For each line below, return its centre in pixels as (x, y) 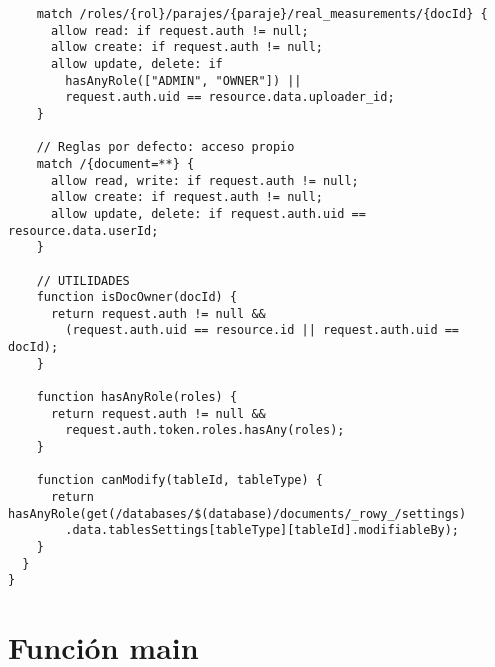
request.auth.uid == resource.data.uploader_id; (230, 97)
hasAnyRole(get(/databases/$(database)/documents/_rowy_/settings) (237, 513)
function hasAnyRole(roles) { (137, 397)
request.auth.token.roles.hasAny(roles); (205, 430)
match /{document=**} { (115, 163)
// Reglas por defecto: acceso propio (165, 147)
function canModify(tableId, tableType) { (179, 480)
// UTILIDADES (83, 280)
